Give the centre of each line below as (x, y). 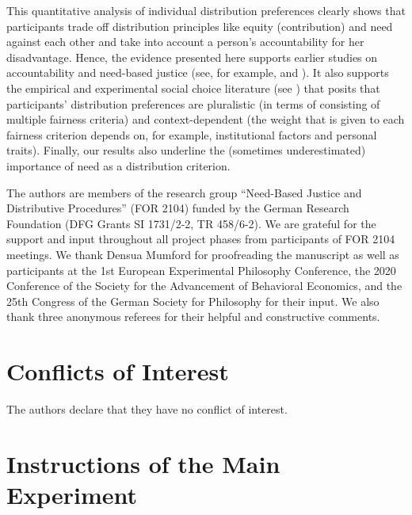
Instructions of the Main (143, 463)
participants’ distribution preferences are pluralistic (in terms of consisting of (193, 103)
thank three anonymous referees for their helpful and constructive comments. (193, 317)
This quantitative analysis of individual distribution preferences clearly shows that (206, 10)
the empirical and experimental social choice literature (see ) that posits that (193, 88)
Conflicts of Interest (118, 371)
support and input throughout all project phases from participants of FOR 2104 (201, 239)
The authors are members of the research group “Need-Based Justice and (184, 192)
